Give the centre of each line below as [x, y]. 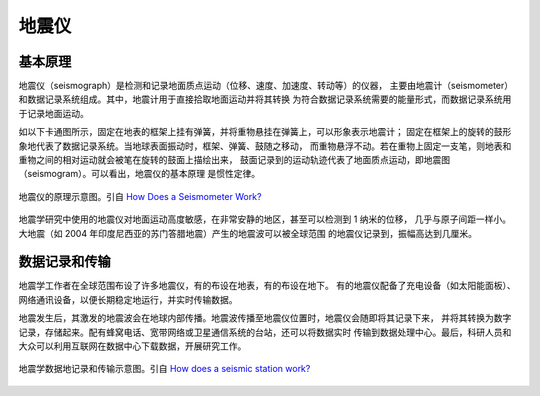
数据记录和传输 [64, 261]
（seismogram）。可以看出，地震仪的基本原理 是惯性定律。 [139, 174]
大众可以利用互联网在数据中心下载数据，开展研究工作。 [132, 346]
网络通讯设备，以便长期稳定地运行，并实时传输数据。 [128, 299]
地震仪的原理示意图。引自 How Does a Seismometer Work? [140, 196]
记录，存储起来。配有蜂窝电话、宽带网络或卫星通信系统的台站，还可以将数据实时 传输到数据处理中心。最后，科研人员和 [265, 332]
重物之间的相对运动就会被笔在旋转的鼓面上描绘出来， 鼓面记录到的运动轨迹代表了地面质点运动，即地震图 [234, 160]
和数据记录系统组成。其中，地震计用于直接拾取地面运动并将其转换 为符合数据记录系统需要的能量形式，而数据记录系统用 [265, 99]
